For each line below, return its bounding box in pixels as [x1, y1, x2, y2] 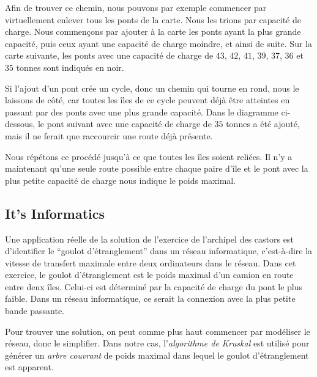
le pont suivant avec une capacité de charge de [37, 117, 212, 130]
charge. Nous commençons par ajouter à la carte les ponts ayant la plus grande [5, 25, 301, 38]
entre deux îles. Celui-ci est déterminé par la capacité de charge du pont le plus [5, 280, 303, 293]
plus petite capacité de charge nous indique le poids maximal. [5, 174, 236, 186]
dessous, [5, 117, 35, 130]
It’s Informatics [5, 203, 105, 222]
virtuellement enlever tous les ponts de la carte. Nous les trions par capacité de [5, 13, 301, 26]
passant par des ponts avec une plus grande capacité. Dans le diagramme [5, 105, 278, 118]
